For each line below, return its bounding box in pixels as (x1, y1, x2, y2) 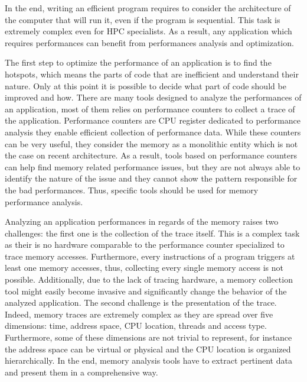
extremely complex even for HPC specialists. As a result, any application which (5, 25, 292, 37)
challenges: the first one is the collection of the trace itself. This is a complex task (5, 226, 300, 239)
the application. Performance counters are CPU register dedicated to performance (5, 114, 301, 127)
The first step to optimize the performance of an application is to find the (5, 56, 272, 69)
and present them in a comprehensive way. (5, 365, 158, 378)
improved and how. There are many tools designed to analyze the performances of (5, 91, 302, 103)
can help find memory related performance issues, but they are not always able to (5, 160, 301, 173)
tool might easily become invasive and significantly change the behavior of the (5, 284, 287, 297)
